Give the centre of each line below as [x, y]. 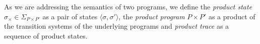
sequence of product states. [46, 35]
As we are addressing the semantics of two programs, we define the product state [128, 6]
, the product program [152, 16]
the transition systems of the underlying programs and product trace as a [117, 26]
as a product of [232, 16]
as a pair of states [70, 16]
